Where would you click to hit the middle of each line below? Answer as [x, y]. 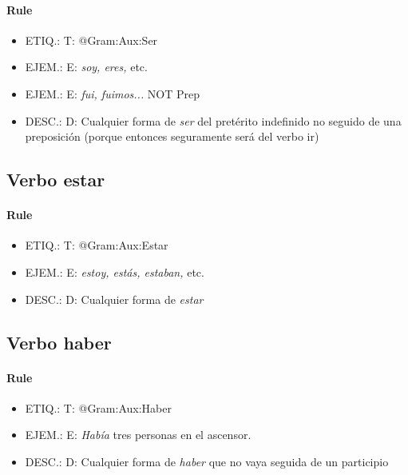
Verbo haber [59, 342]
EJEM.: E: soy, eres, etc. [86, 67]
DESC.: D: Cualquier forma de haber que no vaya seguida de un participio [207, 461]
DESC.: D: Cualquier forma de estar [114, 299]
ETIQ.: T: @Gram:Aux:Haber [98, 407]
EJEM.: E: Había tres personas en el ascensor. [138, 435]
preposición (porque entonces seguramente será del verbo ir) [172, 136]
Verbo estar [56, 180]
